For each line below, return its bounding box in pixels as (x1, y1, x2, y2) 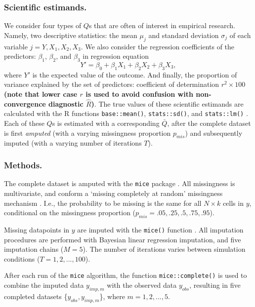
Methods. (4, 158, 42, 171)
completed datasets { (4, 291, 68, 301)
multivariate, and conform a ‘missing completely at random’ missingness (4, 188, 223, 198)
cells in (222, 197, 244, 208)
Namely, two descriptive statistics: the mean (4, 30, 137, 40)
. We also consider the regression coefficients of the (81, 41, 235, 51)
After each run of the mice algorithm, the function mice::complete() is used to (4, 270, 247, 280)
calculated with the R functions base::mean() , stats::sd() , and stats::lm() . (4, 108, 248, 118)
